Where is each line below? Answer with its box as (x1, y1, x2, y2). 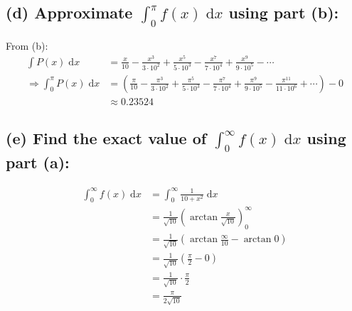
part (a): (6, 151, 70, 173)
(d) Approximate (6, 1, 133, 23)
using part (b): (228, 1, 339, 23)
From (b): (6, 38, 48, 53)
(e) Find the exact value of (6, 127, 207, 149)
